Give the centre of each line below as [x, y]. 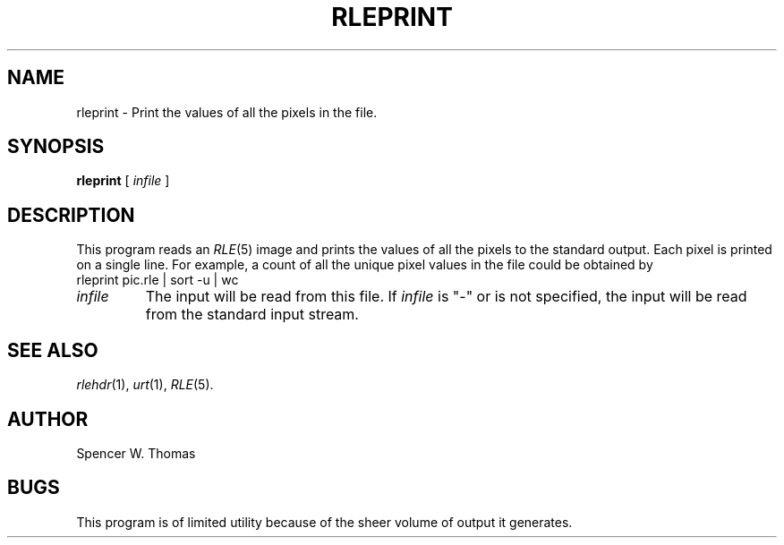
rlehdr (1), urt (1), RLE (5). [145, 385]
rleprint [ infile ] [123, 181]
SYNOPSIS [56, 147]
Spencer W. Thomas [136, 453]
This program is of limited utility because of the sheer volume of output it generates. [324, 522]
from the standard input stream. [252, 315]
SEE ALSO [53, 350]
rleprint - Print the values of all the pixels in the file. [227, 112]
